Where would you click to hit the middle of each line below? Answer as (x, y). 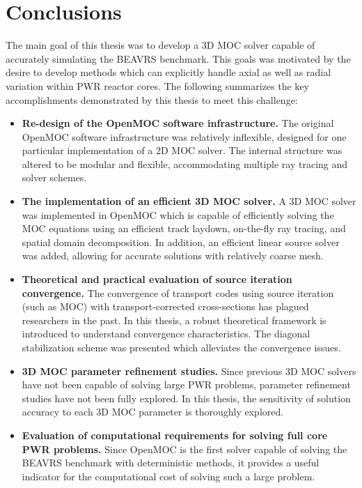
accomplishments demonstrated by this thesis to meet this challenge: (152, 99)
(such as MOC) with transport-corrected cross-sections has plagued (165, 306)
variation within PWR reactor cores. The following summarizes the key (157, 85)
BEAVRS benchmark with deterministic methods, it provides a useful (171, 463)
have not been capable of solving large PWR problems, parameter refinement (186, 384)
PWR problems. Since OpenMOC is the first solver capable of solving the (184, 449)
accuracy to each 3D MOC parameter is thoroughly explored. (153, 412)
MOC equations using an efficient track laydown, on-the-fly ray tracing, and (184, 228)
